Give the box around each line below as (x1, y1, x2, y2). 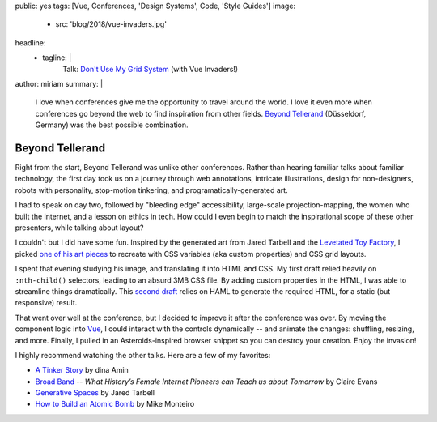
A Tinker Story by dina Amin (35, 365, 129, 375)
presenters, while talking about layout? (15, 223, 144, 232)
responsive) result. (15, 298, 78, 308)
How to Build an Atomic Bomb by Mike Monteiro (35, 399, 195, 409)
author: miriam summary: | (15, 79, 104, 88)
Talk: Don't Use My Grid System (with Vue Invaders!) (62, 64, 239, 74)
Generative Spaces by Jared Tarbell (35, 388, 155, 398)
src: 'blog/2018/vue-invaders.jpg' (55, 19, 168, 29)
